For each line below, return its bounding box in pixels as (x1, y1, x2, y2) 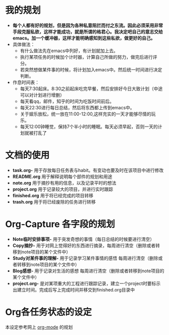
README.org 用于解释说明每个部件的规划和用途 (12, 173, 112, 180)
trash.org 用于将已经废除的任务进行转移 (12, 198, 96, 205)
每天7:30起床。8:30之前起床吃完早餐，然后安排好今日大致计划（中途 (20, 86, 163, 92)
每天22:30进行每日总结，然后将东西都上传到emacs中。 (20, 104, 135, 110)
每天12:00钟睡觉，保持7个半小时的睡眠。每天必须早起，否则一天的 (20, 123, 158, 130)
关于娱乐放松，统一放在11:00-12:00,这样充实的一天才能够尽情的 (20, 111, 151, 117)
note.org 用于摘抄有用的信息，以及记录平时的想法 (12, 180, 117, 186)
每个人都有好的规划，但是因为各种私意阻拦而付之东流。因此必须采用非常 (12, 22, 163, 28)
